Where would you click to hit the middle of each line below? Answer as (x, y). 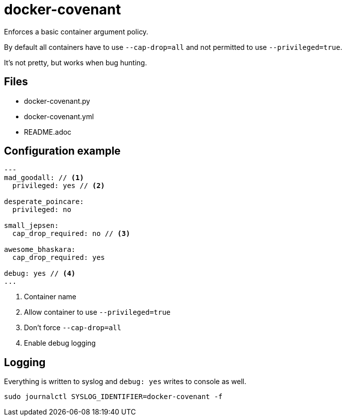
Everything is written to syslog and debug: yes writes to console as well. (125, 382)
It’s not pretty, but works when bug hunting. (76, 62)
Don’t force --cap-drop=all (73, 328)
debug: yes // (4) (40, 274)
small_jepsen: (31, 226)
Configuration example (62, 151)
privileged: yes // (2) (59, 186)
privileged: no (42, 210)
